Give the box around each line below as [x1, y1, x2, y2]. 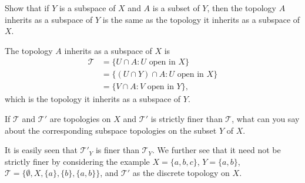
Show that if [5, 2, 49, 13]
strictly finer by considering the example [5, 155, 150, 167]
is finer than [95, 144, 139, 156]
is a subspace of [59, 2, 116, 13]
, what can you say [232, 113, 300, 125]
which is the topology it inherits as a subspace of [5, 93, 181, 105]
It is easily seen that [5, 144, 78, 156]
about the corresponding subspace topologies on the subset [5, 124, 217, 136]
